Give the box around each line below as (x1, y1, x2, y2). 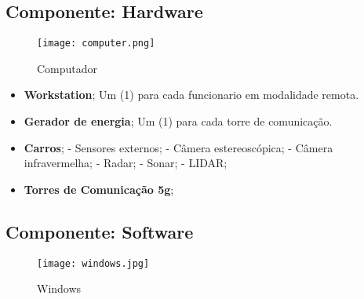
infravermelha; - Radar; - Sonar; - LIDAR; (24, 155, 227, 171)
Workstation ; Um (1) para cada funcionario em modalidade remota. (24, 86, 359, 103)
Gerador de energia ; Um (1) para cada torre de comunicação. (24, 113, 333, 129)
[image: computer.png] (37, 38, 155, 49)
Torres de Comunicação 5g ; (24, 180, 174, 197)
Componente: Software (5, 219, 194, 243)
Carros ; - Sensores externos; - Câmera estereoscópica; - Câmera (24, 139, 333, 155)
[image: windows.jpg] (37, 257, 150, 269)
